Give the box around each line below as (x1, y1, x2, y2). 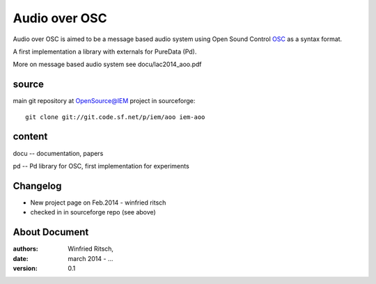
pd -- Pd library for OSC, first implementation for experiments (13, 161, 189, 170)
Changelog (13, 180, 62, 191)
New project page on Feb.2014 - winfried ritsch (30, 198, 166, 207)
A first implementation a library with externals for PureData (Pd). (13, 47, 197, 56)
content (13, 131, 48, 143)
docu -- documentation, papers (13, 149, 104, 157)
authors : (13, 244, 38, 253)
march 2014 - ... (68, 254, 113, 262)
